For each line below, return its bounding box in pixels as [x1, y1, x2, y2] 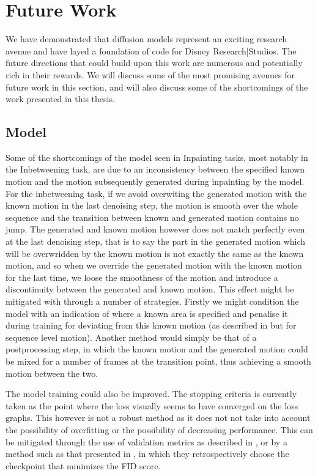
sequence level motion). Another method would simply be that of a [6, 330, 257, 343]
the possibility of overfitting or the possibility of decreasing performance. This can [6, 423, 313, 436]
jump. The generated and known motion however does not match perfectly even [6, 223, 305, 236]
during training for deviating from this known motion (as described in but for [6, 319, 297, 332]
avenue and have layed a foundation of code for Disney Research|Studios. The [6, 44, 297, 57]
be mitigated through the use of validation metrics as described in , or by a [6, 435, 287, 448]
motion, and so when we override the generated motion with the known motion [6, 259, 302, 272]
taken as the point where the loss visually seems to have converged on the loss [6, 399, 298, 412]
